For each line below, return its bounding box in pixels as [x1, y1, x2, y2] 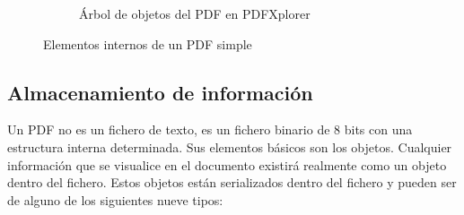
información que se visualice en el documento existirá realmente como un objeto [7, 155, 447, 174]
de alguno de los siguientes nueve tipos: [7, 190, 223, 209]
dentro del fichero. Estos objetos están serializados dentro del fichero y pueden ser [7, 173, 457, 192]
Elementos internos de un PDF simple [43, 34, 252, 53]
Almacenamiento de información [7, 78, 313, 106]
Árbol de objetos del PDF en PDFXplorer [79, 4, 311, 22]
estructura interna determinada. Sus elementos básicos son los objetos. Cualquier [7, 137, 452, 156]
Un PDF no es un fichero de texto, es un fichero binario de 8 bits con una [7, 120, 413, 139]
